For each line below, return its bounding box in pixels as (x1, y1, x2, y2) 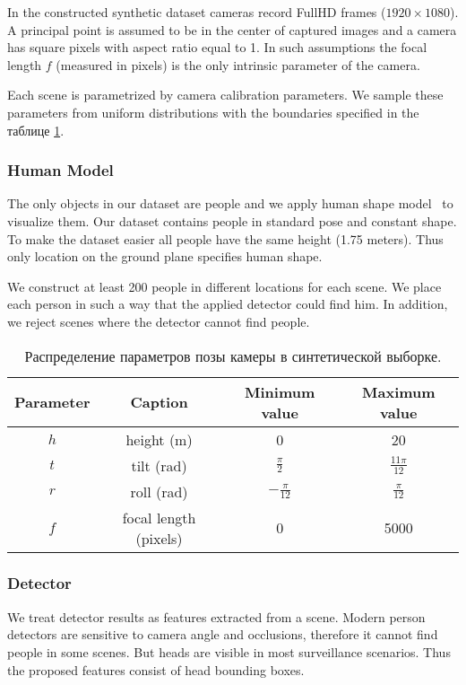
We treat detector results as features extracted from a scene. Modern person (7, 607, 426, 626)
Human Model (7, 159, 114, 181)
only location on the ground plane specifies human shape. (7, 247, 323, 266)
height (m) (125, 428, 193, 450)
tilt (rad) (131, 454, 187, 476)
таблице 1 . (7, 120, 65, 139)
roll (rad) (130, 480, 188, 502)
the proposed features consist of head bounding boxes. (7, 660, 305, 679)
